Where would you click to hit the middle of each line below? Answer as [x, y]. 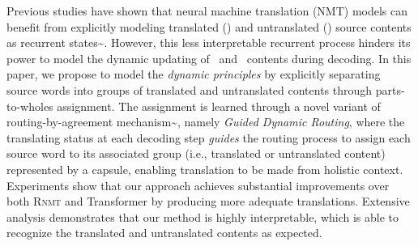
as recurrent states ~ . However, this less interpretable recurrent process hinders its [209, 42]
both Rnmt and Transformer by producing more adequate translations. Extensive [208, 201]
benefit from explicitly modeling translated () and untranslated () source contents [209, 26]
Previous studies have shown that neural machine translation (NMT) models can [207, 11]
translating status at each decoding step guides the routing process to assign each [209, 137]
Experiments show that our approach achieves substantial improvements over [198, 185]
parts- [390, 89]
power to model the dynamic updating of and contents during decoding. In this [209, 58]
